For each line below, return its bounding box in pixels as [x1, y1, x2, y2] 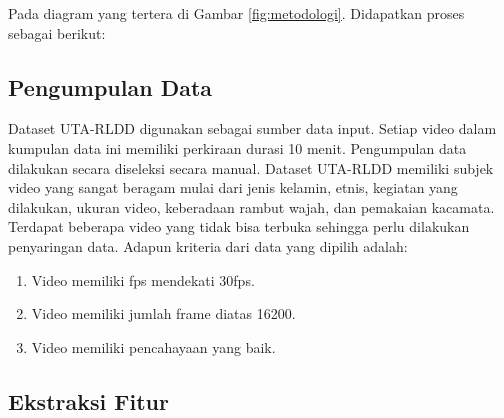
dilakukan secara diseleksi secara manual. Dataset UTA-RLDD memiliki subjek [8, 157, 494, 178]
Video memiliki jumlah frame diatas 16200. [31, 303, 296, 324]
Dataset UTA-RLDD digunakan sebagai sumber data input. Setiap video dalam [8, 118, 497, 139]
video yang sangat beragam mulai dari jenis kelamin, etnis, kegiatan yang [8, 177, 458, 198]
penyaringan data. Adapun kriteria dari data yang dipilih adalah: [8, 235, 408, 256]
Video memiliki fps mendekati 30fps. [31, 269, 255, 290]
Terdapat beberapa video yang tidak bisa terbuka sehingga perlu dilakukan [8, 216, 470, 237]
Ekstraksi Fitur [8, 385, 169, 416]
